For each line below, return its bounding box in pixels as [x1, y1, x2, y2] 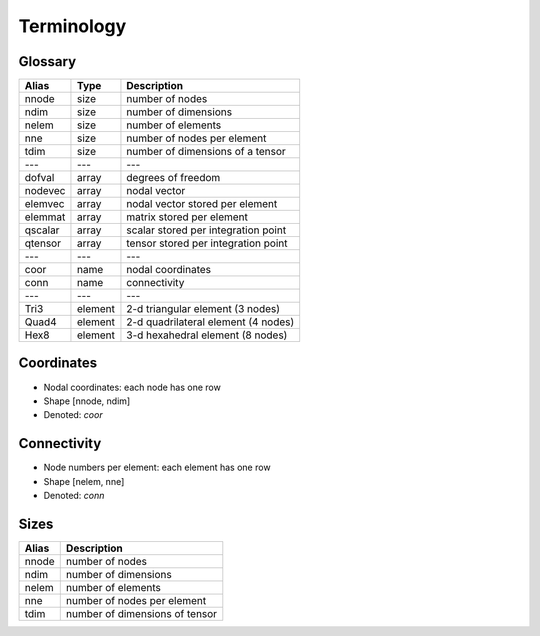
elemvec [24, 197, 65, 211]
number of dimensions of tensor [65, 606, 218, 620]
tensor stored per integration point [126, 236, 288, 250]
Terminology [18, 15, 127, 37]
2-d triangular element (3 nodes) [126, 302, 280, 316]
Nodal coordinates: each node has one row [43, 381, 222, 393]
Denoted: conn [43, 490, 105, 502]
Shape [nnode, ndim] [43, 395, 131, 407]
